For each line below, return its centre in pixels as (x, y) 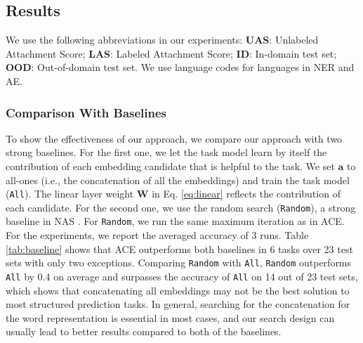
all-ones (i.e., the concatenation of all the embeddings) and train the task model (178, 180)
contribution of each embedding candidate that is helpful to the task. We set (170, 166)
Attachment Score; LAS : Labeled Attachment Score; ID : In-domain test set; (171, 53)
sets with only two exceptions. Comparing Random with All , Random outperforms (179, 263)
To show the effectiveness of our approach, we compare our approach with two (174, 138)
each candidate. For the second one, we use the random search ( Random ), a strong (181, 207)
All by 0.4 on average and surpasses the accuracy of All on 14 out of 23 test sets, (182, 276)
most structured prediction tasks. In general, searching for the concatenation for (178, 304)
